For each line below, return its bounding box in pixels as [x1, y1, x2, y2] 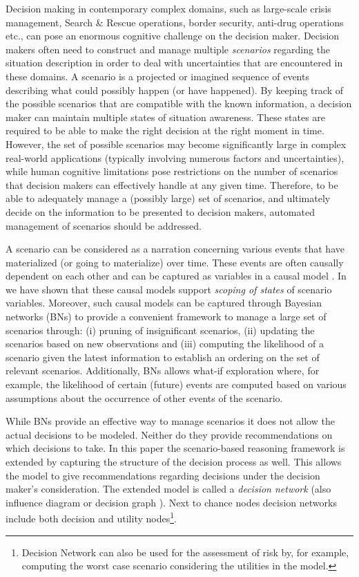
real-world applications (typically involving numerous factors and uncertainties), [6, 150, 345, 165]
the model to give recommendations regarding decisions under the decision [6, 468, 320, 482]
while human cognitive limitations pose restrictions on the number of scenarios [6, 164, 338, 178]
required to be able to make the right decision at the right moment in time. [6, 123, 324, 138]
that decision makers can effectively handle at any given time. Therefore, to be [6, 177, 338, 192]
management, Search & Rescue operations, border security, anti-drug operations [6, 15, 344, 29]
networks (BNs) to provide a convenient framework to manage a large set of [6, 309, 327, 324]
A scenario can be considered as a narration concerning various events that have [6, 241, 345, 256]
